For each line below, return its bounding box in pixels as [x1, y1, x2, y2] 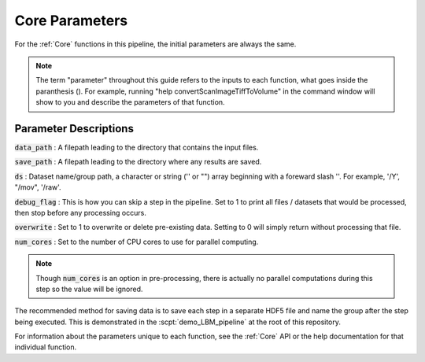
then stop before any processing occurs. [14, 208, 147, 217]
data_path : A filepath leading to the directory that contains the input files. [14, 142, 259, 153]
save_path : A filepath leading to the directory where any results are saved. [14, 157, 262, 167]
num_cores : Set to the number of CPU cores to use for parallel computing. [14, 237, 259, 246]
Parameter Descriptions [14, 122, 134, 135]
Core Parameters [14, 12, 128, 29]
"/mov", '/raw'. [14, 183, 62, 192]
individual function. [14, 342, 77, 352]
